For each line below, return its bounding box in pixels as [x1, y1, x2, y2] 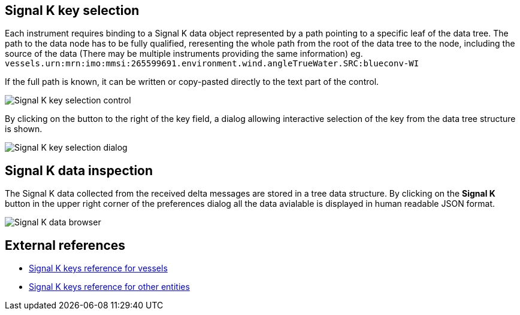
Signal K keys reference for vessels [29, 263, 168, 274]
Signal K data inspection [5, 163, 153, 178]
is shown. [5, 124, 43, 134]
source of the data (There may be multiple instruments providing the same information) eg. [5, 48, 363, 59]
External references [5, 237, 126, 253]
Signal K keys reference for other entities [29, 282, 190, 292]
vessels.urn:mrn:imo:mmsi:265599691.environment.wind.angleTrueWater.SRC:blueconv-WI [5, 59, 419, 69]
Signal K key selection [5, 3, 140, 18]
